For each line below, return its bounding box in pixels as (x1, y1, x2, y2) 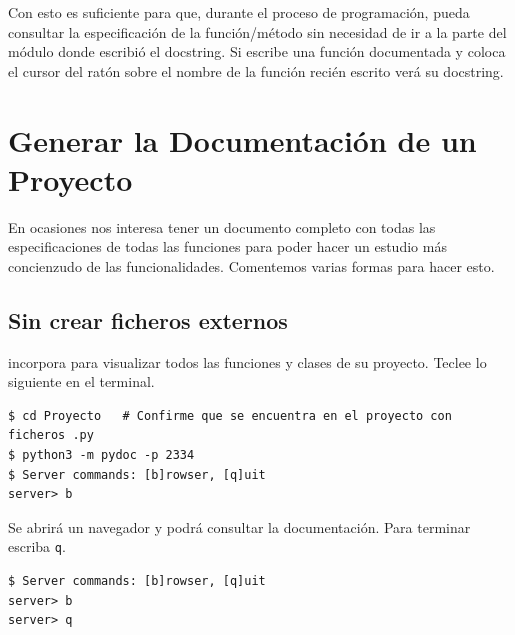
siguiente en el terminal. (8, 371, 155, 392)
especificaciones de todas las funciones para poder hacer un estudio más (8, 236, 447, 257)
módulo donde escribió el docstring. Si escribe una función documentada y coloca (8, 41, 506, 62)
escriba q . (8, 536, 66, 557)
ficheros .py (8, 428, 94, 443)
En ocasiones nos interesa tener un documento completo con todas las (8, 216, 436, 237)
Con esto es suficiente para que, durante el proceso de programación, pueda (8, 2, 470, 22)
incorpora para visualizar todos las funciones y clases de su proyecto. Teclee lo (8, 351, 487, 372)
